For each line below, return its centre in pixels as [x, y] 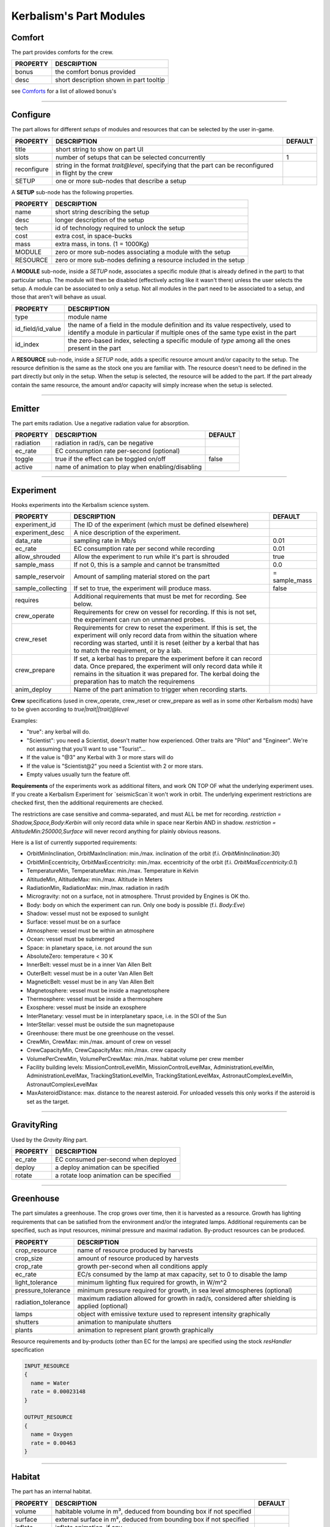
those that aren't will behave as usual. [59, 297]
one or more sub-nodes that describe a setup [121, 181]
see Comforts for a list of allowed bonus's [64, 91]
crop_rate [29, 1266]
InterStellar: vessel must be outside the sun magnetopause [101, 1025]
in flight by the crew [84, 173]
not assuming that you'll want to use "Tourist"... [86, 749]
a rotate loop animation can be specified [113, 1175]
